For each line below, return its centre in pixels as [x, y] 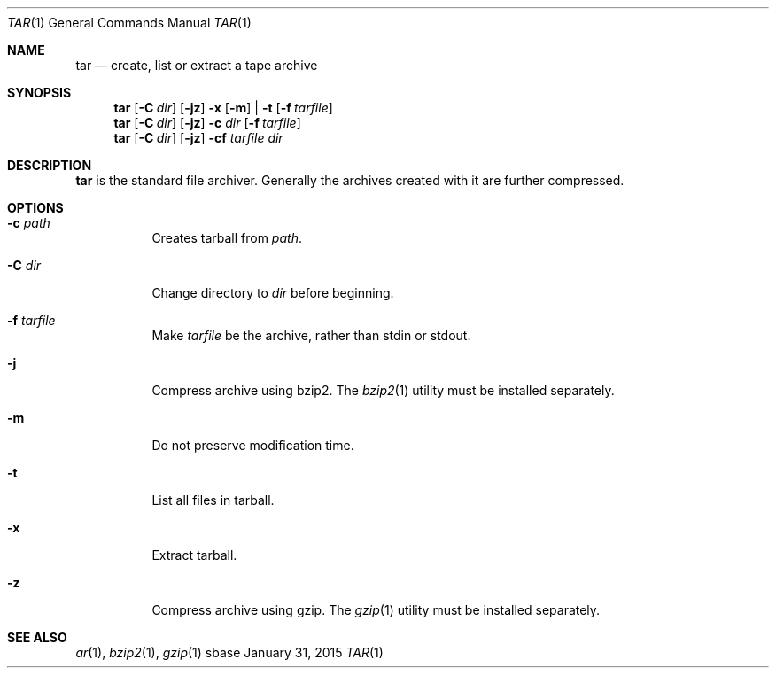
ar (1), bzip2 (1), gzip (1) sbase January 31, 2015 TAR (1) [229, 652]
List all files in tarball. [213, 500]
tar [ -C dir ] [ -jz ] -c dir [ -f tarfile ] [207, 123]
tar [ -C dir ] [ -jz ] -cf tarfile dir [198, 138]
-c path [29, 223]
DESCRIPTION [50, 165]
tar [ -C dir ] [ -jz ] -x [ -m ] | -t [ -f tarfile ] [223, 108]
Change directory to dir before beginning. [273, 293]
